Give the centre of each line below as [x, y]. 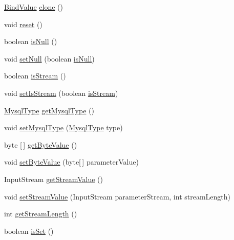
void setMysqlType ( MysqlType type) [63, 127]
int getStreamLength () [41, 214]
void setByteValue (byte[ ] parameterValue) [71, 162]
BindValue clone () [34, 7]
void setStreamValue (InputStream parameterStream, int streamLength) [118, 196]
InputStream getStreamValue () [54, 179]
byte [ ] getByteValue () [41, 144]
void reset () [23, 24]
